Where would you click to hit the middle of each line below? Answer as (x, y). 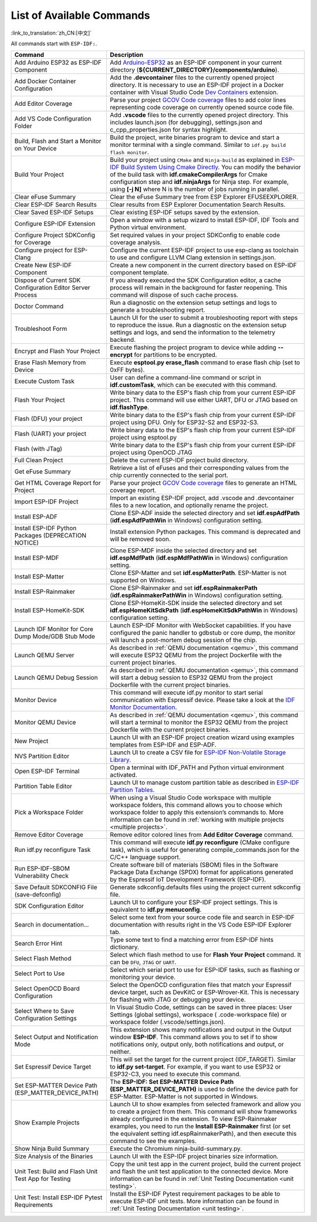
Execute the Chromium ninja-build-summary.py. (176, 1149)
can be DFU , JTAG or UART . (143, 962)
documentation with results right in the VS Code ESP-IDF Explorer (200, 925)
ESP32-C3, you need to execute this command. (175, 1074)
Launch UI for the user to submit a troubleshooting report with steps (204, 318)
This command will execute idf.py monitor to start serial (186, 693)
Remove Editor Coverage (49, 835)
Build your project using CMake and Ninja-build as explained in (195, 160)
